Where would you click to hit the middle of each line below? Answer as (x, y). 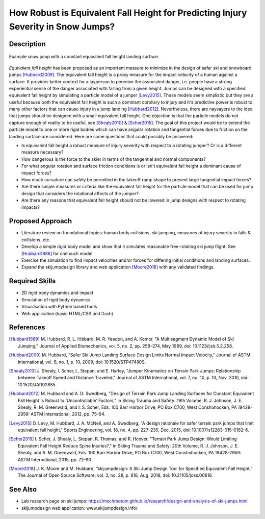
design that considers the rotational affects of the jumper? (80, 193)
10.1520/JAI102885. (37, 384)
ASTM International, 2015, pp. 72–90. (55, 459)
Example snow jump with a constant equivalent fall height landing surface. (84, 57)
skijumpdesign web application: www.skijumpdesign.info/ (79, 508)
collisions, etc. (36, 240)
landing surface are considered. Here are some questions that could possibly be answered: (101, 136)
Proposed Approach (40, 221)
